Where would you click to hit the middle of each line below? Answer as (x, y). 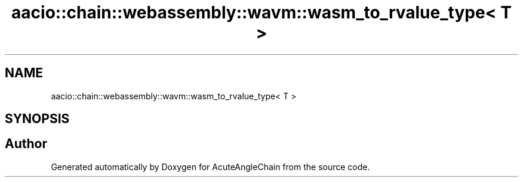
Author (26, 144)
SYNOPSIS (37, 119)
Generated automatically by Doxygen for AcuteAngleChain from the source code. (210, 167)
